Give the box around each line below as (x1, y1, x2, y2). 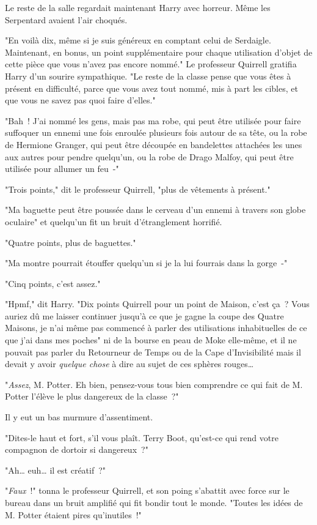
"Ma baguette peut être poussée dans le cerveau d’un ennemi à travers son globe (5, 203, 306, 216)
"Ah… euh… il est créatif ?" (5, 463, 106, 476)
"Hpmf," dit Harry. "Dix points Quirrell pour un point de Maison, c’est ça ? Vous (5, 297, 310, 310)
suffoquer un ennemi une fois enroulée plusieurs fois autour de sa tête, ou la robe (5, 126, 307, 139)
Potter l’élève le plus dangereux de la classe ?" (5, 390, 179, 403)
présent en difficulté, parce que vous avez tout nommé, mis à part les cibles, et (5, 81, 298, 94)
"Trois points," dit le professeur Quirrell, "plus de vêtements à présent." (5, 182, 271, 195)
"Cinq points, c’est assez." (5, 277, 101, 289)
